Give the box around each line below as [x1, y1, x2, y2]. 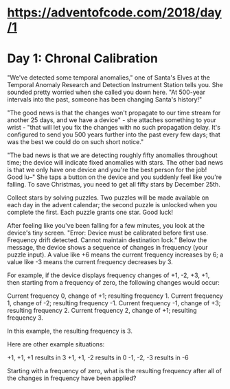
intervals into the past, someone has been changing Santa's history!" [7, 95, 203, 104]
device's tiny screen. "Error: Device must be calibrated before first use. [7, 228, 208, 237]
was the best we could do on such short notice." [7, 138, 144, 146]
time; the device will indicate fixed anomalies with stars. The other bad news [7, 158, 223, 167]
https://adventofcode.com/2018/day [7, 5, 222, 21]
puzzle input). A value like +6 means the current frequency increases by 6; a [7, 250, 224, 259]
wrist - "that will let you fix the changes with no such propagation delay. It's [7, 123, 221, 132]
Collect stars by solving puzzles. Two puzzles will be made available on [7, 193, 209, 202]
